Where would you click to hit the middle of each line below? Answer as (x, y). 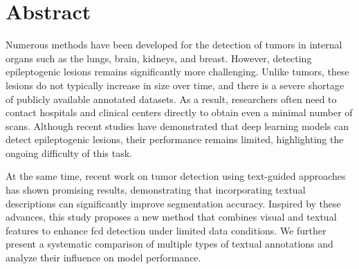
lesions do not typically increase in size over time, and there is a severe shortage (175, 85)
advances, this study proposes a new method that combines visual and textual (171, 217)
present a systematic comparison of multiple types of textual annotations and (169, 244)
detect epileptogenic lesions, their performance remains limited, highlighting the (175, 139)
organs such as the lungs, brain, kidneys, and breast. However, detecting (159, 58)
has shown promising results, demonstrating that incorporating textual (156, 190)
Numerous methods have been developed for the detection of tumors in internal (174, 45)
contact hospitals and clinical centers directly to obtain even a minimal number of (179, 112)
